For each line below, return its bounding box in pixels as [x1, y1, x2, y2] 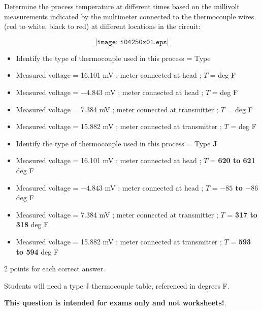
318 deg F [16, 219, 49, 230]
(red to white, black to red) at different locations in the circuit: [4, 21, 201, 32]
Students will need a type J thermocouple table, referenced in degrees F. [4, 280, 230, 291]
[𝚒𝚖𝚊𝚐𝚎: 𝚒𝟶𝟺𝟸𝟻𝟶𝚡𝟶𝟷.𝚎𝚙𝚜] [95, 38, 169, 46]
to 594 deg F [16, 246, 59, 257]
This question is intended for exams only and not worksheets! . [4, 297, 226, 308]
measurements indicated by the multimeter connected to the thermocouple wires [4, 11, 254, 21]
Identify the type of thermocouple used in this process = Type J [16, 138, 217, 148]
